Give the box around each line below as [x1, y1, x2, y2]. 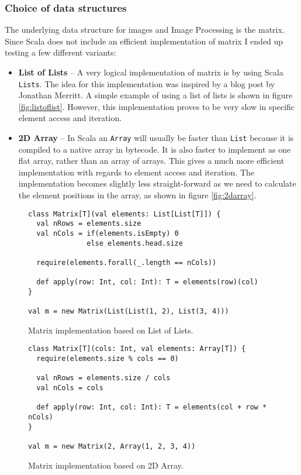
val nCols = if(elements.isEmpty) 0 [36, 229, 179, 237]
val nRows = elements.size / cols [36, 374, 171, 383]
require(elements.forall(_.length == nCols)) [36, 258, 217, 267]
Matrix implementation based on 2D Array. [28, 459, 184, 471]
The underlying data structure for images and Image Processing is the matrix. [5, 23, 285, 36]
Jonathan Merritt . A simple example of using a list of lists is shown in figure [18, 89, 293, 101]
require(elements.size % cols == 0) [36, 354, 179, 363]
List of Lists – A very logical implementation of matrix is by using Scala [18, 66, 283, 78]
